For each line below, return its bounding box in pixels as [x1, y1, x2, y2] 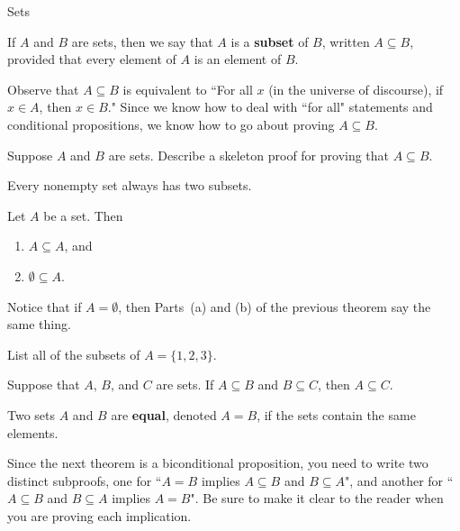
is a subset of [230, 32, 309, 50]
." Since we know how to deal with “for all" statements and [107, 97, 433, 116]
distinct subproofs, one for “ [7, 471, 162, 490]
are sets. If [156, 375, 214, 394]
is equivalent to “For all [122, 79, 253, 98]
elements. [7, 423, 59, 442]
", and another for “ [344, 471, 454, 490]
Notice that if [7, 297, 82, 316]
